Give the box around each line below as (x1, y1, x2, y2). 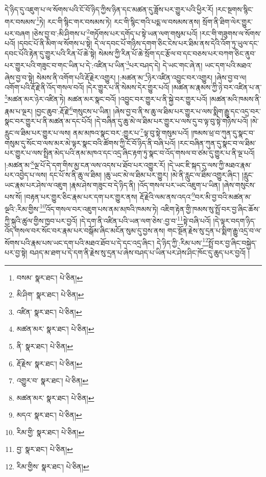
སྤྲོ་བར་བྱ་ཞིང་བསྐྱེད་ (208, 237, 257, 248)
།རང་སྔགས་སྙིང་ (215, 4, 254, 14)
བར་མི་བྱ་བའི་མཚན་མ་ (195, 191, 252, 202)
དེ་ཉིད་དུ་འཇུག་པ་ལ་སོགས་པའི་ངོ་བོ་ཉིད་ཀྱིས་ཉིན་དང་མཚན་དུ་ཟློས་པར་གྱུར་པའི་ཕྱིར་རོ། (5, 4, 213, 14)
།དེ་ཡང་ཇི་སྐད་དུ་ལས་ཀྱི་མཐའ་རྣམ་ (167, 159, 252, 170)
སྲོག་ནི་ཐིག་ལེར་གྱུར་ (202, 16, 253, 27)
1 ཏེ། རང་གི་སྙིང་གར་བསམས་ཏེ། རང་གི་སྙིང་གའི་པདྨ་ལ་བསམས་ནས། (36, 14, 200, 27)
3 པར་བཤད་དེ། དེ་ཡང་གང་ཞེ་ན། (126, 58, 203, 70)
